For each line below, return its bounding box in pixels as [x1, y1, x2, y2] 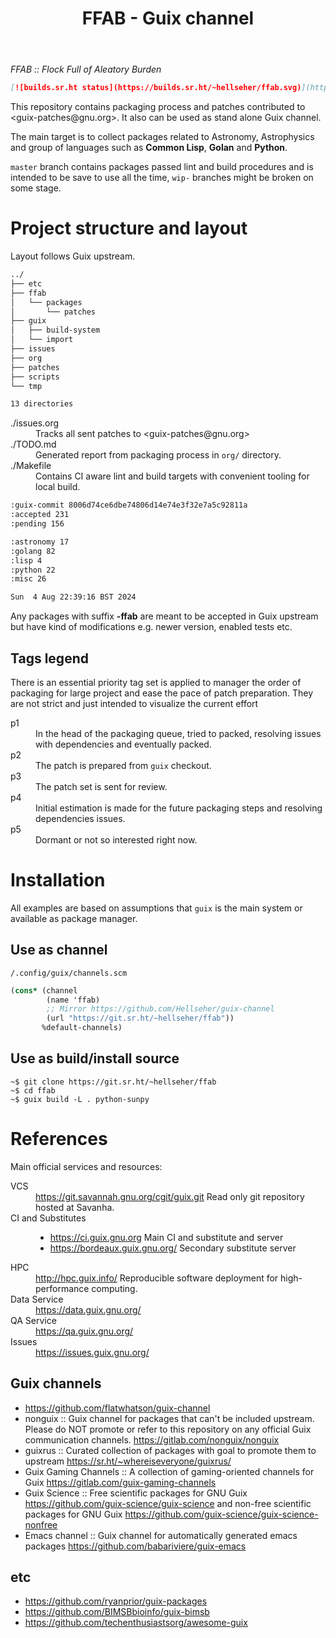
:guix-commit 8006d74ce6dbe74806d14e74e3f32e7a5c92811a [10, 500, 248, 511]
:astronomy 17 [10, 537, 70, 547]
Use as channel [10, 942, 108, 959]
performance [35, 1282, 90, 1294]
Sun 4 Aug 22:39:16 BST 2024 [10, 592, 137, 602]
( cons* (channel [10, 985, 78, 996]
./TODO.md [10, 438, 57, 451]
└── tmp [10, 381, 43, 391]
